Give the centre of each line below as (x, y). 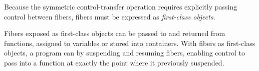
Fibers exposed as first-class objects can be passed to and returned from (115, 33)
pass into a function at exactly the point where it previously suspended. (114, 62)
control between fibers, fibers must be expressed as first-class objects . (110, 16)
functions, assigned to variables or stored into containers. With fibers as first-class (130, 43)
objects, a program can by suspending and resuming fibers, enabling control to (124, 53)
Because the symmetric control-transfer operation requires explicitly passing (121, 6)
